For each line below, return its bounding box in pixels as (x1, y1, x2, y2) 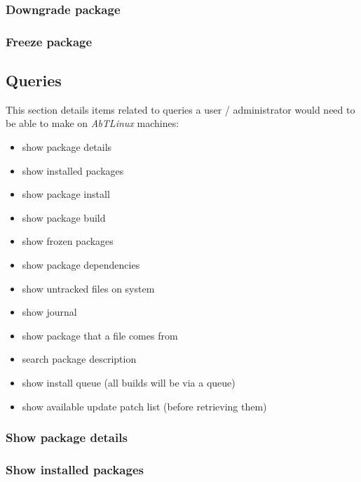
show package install (22, 187, 110, 201)
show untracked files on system (22, 281, 155, 295)
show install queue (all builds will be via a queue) (22, 375, 236, 390)
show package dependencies (22, 257, 140, 272)
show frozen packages (22, 234, 114, 248)
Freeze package (6, 32, 93, 50)
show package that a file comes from (22, 328, 178, 342)
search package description (22, 352, 137, 366)
